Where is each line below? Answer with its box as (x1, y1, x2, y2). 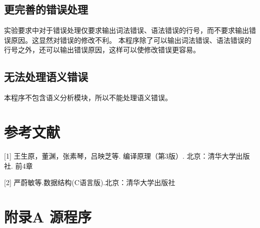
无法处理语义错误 (4, 69, 88, 84)
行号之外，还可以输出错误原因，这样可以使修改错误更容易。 (4, 44, 200, 55)
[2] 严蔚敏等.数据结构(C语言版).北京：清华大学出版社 (4, 177, 175, 188)
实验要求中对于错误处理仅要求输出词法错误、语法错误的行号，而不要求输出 (4, 25, 249, 35)
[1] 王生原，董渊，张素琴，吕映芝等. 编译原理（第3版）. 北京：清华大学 (4, 150, 236, 161)
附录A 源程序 (4, 206, 92, 227)
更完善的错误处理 (4, 1, 88, 17)
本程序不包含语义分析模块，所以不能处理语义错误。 (4, 92, 172, 103)
